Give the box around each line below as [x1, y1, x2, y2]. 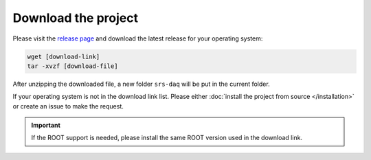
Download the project [12, 10, 139, 25]
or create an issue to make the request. [12, 102, 124, 110]
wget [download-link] [27, 52, 100, 60]
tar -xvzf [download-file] [27, 62, 118, 70]
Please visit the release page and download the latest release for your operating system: [12, 34, 263, 43]
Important [31, 121, 61, 130]
